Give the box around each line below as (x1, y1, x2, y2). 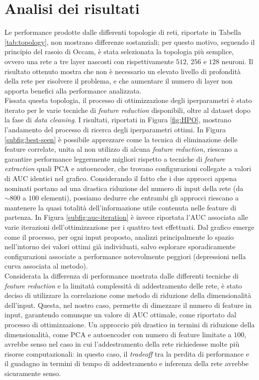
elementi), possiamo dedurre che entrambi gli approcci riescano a (41, 192, 239, 203)
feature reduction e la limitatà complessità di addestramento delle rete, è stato (4, 280, 242, 290)
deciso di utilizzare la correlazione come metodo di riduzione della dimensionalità (4, 290, 252, 300)
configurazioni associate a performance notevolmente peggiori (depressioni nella (4, 251, 246, 261)
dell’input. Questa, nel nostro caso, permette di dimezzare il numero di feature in (4, 299, 252, 310)
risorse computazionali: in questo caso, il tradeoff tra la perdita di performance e (4, 348, 249, 359)
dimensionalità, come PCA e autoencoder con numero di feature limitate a (4, 329, 232, 339)
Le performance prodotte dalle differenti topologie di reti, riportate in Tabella (4, 27, 242, 37)
